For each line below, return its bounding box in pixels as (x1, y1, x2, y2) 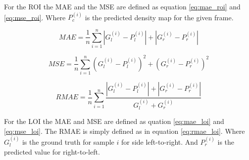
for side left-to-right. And (121, 137, 198, 147)
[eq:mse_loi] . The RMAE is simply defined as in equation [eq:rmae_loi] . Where (4, 125, 245, 136)
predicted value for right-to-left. (4, 146, 100, 157)
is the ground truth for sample (22, 137, 114, 147)
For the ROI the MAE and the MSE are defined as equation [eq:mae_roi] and (4, 1, 241, 11)
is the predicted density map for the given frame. (85, 12, 234, 22)
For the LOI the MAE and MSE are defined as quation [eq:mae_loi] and (4, 116, 224, 126)
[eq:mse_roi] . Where (4, 12, 66, 22)
